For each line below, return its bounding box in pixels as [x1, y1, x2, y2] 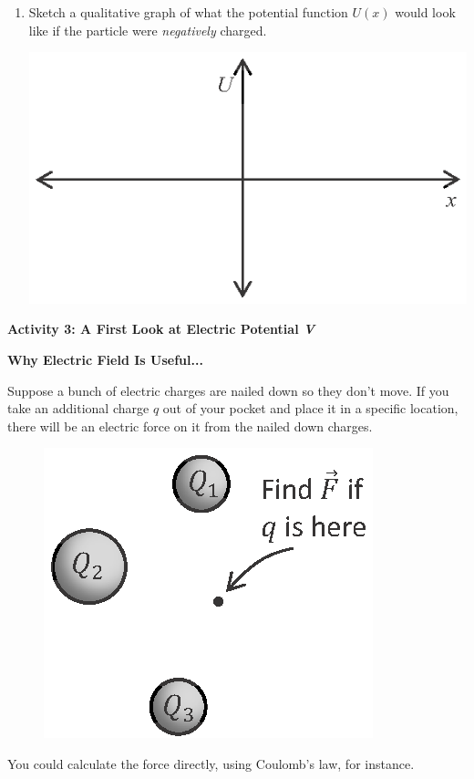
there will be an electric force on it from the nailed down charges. [7, 416, 373, 435]
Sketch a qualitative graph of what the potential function [28, 3, 348, 21]
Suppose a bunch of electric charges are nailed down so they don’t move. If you [7, 380, 449, 400]
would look [395, 3, 456, 21]
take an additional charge [7, 399, 149, 418]
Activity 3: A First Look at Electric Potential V [7, 319, 315, 338]
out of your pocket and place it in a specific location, [162, 399, 459, 418]
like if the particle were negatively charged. [28, 20, 267, 39]
